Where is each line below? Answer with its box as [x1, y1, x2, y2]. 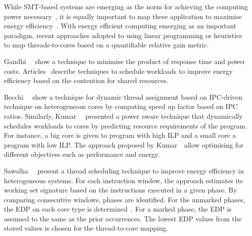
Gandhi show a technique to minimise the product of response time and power [4, 56, 246, 66]
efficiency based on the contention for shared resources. [4, 75, 168, 86]
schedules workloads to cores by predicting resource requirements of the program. [4, 120, 247, 130]
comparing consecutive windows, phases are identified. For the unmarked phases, [4, 194, 245, 204]
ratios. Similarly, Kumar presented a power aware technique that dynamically [4, 110, 243, 121]
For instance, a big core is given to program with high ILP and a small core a [4, 130, 236, 140]
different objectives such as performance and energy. [4, 149, 160, 159]
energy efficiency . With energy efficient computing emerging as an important [4, 21, 236, 31]
